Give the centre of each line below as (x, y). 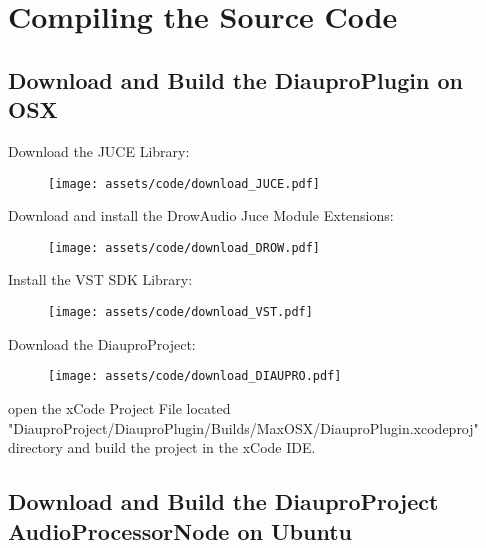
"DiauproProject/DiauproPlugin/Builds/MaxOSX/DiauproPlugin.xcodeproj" (243, 427)
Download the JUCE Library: (99, 150)
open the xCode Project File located (119, 407)
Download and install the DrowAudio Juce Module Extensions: (201, 215)
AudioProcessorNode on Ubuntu (180, 530)
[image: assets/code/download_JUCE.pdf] (184, 183)
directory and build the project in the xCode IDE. (162, 447)
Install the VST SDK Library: (100, 279)
